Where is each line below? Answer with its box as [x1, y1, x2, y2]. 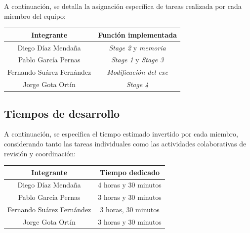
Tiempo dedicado [100, 167, 160, 177]
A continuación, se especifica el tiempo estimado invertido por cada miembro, [4, 129, 238, 139]
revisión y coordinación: [4, 148, 76, 158]
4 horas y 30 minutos [98, 180, 162, 190]
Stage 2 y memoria [109, 42, 166, 52]
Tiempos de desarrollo [4, 105, 120, 121]
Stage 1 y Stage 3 [111, 54, 164, 65]
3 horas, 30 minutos [100, 204, 160, 215]
